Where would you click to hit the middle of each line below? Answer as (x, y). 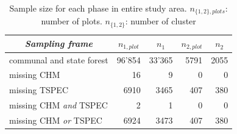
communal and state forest (59, 59)
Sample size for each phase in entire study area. (98, 8)
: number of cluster (161, 21)
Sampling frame (58, 44)
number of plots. (72, 21)
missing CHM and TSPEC (58, 105)
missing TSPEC (39, 90)
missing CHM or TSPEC (56, 120)
